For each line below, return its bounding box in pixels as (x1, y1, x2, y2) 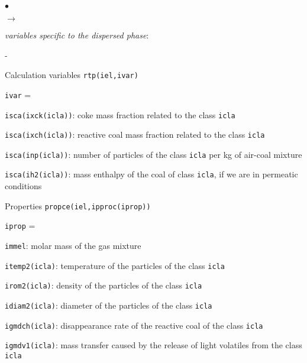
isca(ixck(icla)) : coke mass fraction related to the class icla (5, 108, 235, 121)
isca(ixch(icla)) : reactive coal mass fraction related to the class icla (5, 128, 265, 141)
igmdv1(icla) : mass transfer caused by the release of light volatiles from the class (5, 339, 302, 351)
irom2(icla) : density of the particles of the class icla (5, 279, 202, 291)
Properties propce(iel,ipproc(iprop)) (5, 199, 151, 212)
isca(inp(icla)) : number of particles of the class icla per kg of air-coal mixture (5, 148, 302, 160)
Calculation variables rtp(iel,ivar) (5, 69, 138, 81)
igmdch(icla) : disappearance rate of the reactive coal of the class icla (5, 319, 263, 331)
